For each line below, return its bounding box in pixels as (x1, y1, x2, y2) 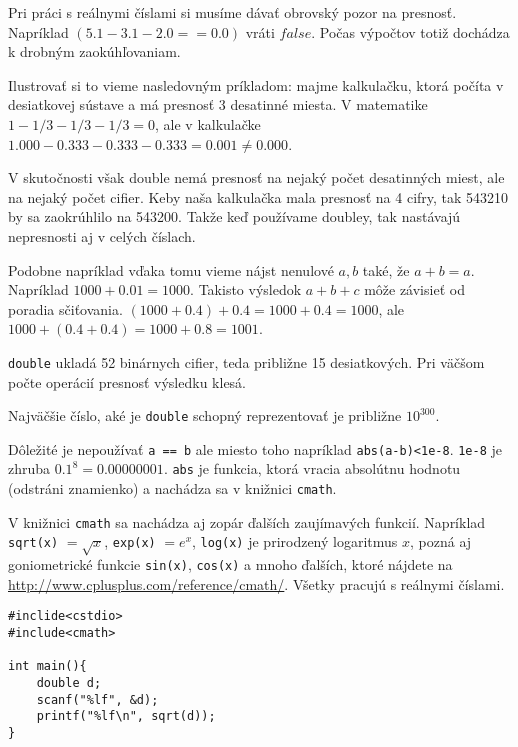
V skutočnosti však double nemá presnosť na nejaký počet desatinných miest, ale (8, 167, 505, 188)
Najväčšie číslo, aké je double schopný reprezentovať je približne (8, 405, 402, 426)
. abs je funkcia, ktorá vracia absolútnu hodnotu (163, 458, 461, 479)
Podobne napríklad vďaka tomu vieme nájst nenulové (8, 259, 334, 280)
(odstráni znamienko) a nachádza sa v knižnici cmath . (8, 478, 337, 499)
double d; (36, 676, 102, 691)
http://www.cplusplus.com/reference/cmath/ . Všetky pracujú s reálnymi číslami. (8, 573, 505, 594)
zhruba (8, 458, 51, 479)
